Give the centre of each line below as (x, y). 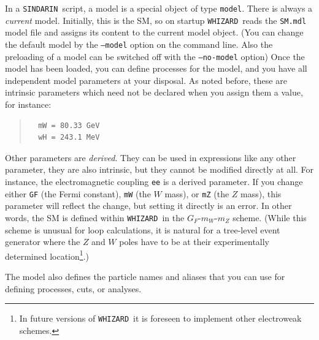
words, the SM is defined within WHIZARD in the (95, 217)
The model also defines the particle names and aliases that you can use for (145, 276)
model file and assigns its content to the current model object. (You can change (154, 32)
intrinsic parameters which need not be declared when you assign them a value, (154, 92)
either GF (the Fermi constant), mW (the (78, 193)
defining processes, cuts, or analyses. (73, 288)
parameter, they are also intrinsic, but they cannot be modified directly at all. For (159, 169)
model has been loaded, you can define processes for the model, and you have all (156, 68)
